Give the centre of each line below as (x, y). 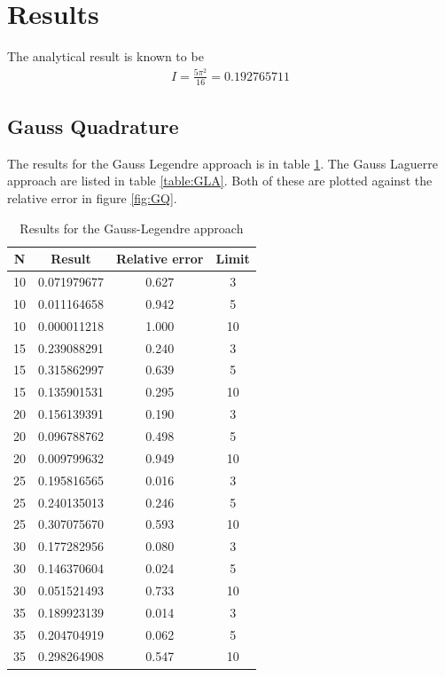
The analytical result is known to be (105, 56)
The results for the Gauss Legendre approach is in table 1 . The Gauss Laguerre (222, 163)
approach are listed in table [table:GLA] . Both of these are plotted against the (220, 181)
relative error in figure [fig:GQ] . (92, 198)
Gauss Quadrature (93, 126)
